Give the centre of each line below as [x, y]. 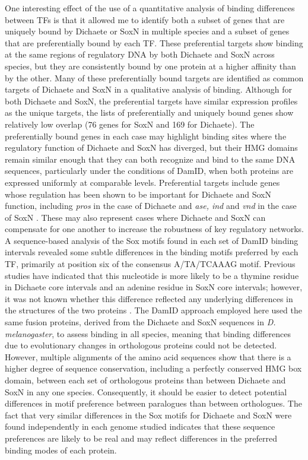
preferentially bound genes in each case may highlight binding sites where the [146, 136]
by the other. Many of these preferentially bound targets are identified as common [154, 77]
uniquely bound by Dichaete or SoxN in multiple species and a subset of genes [147, 31]
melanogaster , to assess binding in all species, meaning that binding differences [148, 333]
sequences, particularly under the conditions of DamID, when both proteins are [149, 171]
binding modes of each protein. [61, 450]
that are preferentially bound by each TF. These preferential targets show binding [154, 42]
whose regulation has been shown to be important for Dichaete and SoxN [138, 194]
